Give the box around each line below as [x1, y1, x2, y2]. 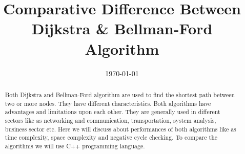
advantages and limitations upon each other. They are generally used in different [5, 107, 220, 116]
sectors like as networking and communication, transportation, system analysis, [5, 116, 216, 124]
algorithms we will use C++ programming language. [5, 141, 145, 150]
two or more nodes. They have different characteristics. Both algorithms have [5, 99, 211, 107]
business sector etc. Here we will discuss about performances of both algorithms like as [5, 124, 236, 133]
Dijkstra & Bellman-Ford [31, 18, 213, 39]
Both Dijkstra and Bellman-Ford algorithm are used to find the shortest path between [5, 90, 235, 99]
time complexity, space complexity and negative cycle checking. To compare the [5, 133, 218, 142]
